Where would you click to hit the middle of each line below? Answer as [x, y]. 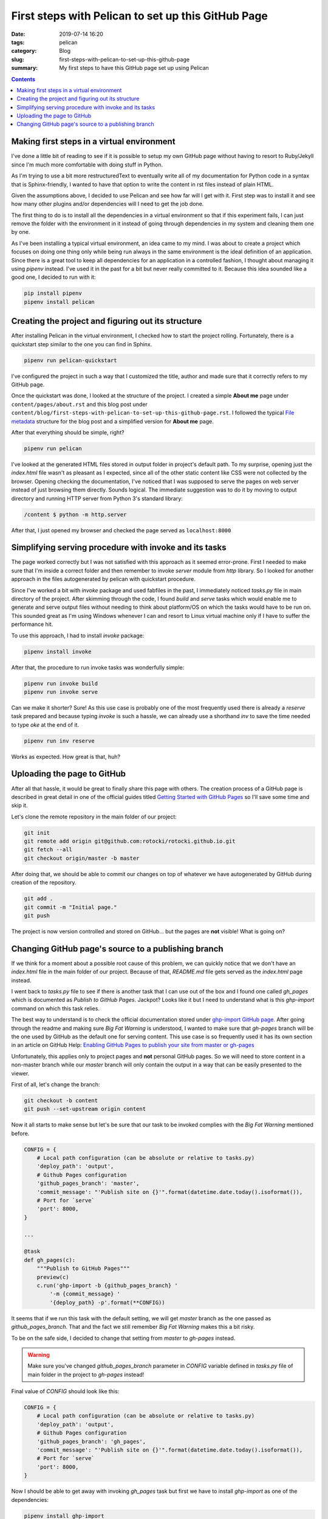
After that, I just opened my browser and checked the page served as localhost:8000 [121, 530]
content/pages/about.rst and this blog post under [80, 404]
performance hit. [32, 624]
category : [24, 51]
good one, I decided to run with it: [53, 277]
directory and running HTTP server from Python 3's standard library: [97, 498]
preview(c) [53, 1277]
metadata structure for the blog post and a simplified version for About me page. [112, 421]
